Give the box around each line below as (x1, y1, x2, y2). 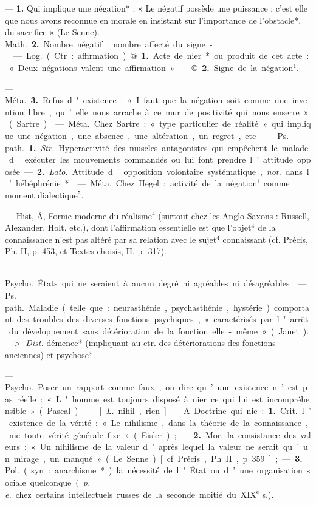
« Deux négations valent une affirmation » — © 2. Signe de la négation (9, 61, 294, 73)
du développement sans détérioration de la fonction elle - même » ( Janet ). (9, 324, 309, 337)
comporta (273, 300, 309, 313)
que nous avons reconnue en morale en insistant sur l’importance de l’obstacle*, (5, 13, 301, 26)
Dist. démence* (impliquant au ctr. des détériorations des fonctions (26, 336, 276, 349)
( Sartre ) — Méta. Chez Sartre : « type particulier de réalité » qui (9, 117, 284, 130)
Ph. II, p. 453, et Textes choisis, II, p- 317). (5, 245, 167, 257)
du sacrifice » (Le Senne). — (5, 25, 111, 38)
